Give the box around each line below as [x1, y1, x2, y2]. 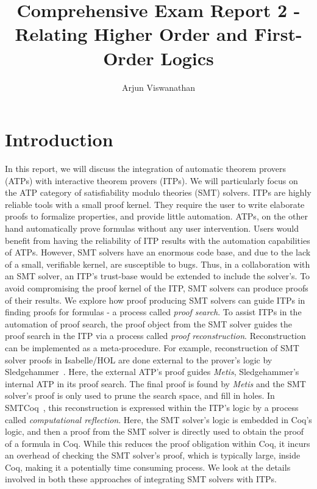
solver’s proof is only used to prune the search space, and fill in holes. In [5, 389, 275, 402]
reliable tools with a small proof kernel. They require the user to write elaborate [5, 198, 305, 210]
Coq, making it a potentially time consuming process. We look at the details [5, 460, 291, 473]
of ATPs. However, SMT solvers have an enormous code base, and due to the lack [5, 246, 311, 259]
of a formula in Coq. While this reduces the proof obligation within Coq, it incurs [5, 437, 310, 449]
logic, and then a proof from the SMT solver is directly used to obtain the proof [5, 425, 304, 438]
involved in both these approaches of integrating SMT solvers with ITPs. [5, 473, 277, 485]
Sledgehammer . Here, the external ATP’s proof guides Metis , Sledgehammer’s [5, 365, 299, 378]
